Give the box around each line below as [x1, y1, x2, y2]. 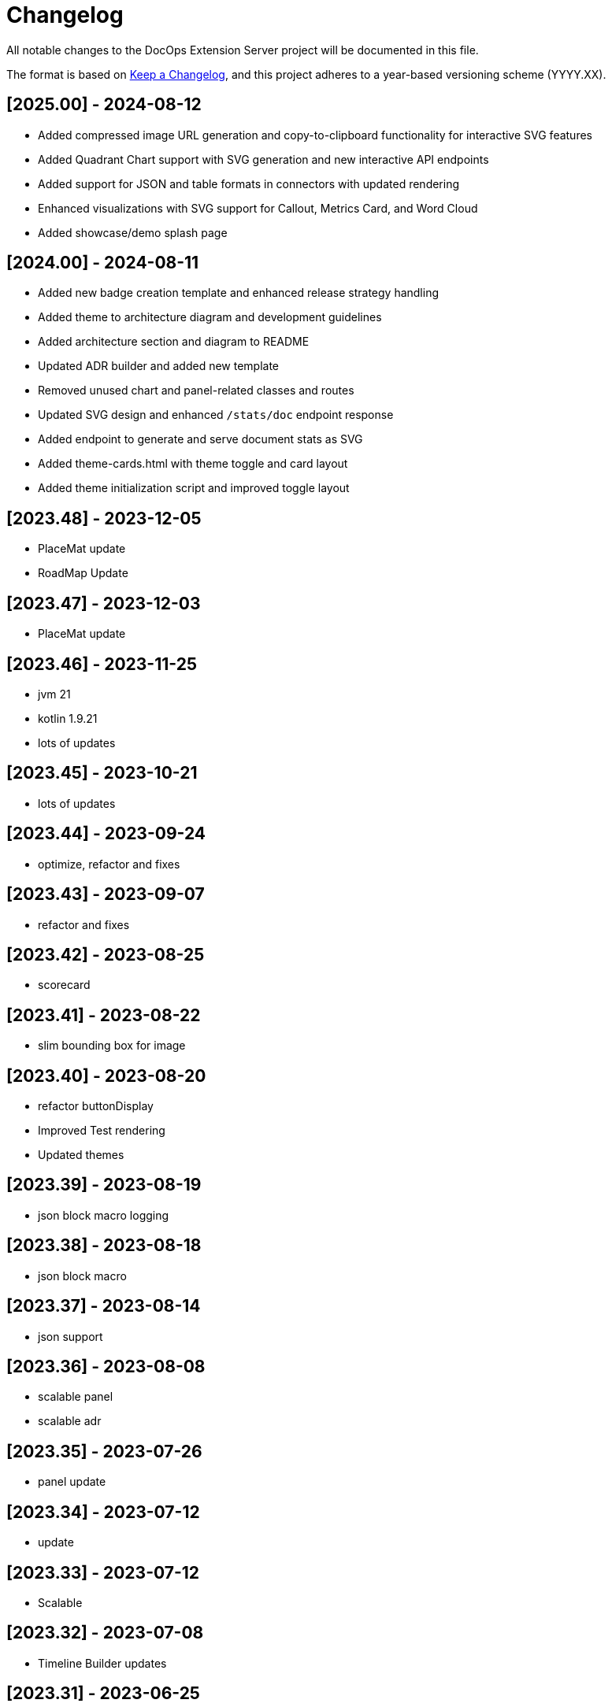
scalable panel [38, 1390, 113, 1404]
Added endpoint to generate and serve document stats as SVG [38, 432, 363, 446]
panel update [38, 1475, 106, 1489]
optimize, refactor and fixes [38, 857, 180, 871]
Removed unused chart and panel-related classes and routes [38, 383, 354, 398]
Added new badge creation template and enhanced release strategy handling [38, 286, 440, 300]
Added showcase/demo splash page [38, 225, 228, 239]
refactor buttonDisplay [38, 1099, 154, 1113]
